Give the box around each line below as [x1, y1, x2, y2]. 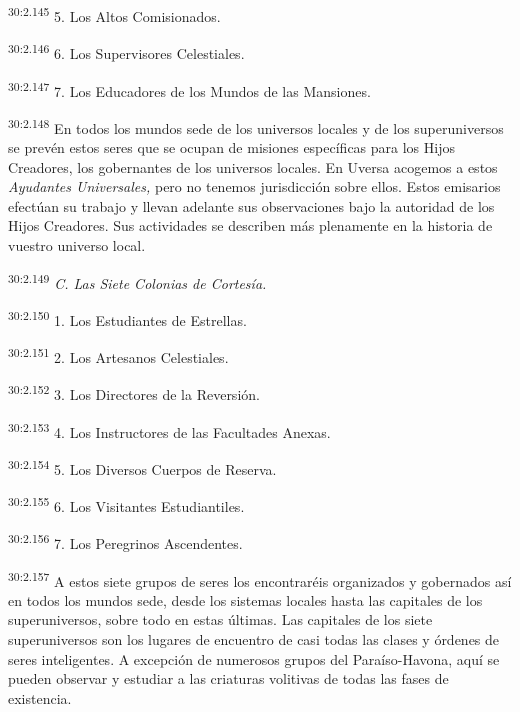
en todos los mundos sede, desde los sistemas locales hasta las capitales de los [8, 589, 483, 610]
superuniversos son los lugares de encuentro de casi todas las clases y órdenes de [8, 629, 500, 649]
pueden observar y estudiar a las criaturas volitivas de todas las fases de [8, 668, 449, 689]
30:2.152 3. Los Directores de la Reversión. [8, 381, 260, 404]
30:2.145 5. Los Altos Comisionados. [8, 3, 221, 26]
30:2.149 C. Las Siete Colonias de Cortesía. [8, 269, 267, 293]
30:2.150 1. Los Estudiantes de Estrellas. [8, 306, 247, 330]
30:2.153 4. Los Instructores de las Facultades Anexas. [8, 418, 331, 442]
